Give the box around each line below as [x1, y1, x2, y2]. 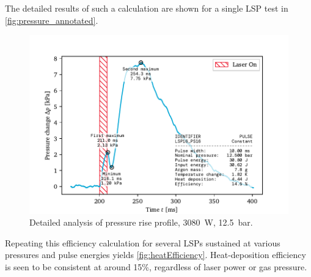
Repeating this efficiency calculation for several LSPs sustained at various [5, 236, 280, 249]
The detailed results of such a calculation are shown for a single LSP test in [5, 2, 288, 14]
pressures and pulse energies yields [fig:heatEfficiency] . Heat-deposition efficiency [5, 248, 306, 261]
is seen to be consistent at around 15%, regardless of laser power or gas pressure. [5, 260, 307, 273]
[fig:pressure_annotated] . [5, 13, 98, 26]
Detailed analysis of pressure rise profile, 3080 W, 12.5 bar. [29, 216, 253, 229]
